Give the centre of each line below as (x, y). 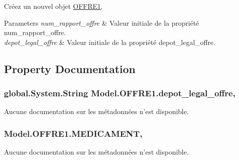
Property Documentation (70, 68)
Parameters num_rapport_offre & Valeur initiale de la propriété (102, 22)
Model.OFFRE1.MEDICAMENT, (73, 133)
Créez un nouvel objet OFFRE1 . (54, 6)
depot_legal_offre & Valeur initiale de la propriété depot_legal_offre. (110, 42)
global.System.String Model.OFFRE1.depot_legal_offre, (120, 93)
